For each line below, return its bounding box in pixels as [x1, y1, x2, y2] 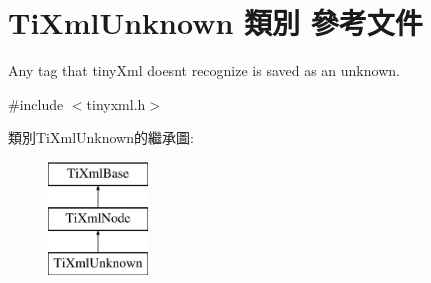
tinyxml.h [86, 93, 146, 114]
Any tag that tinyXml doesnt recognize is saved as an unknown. [8, 60, 400, 81]
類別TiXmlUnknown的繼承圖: [8, 127, 194, 148]
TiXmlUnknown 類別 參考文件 [8, 2, 423, 43]
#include [8, 93, 64, 114]
